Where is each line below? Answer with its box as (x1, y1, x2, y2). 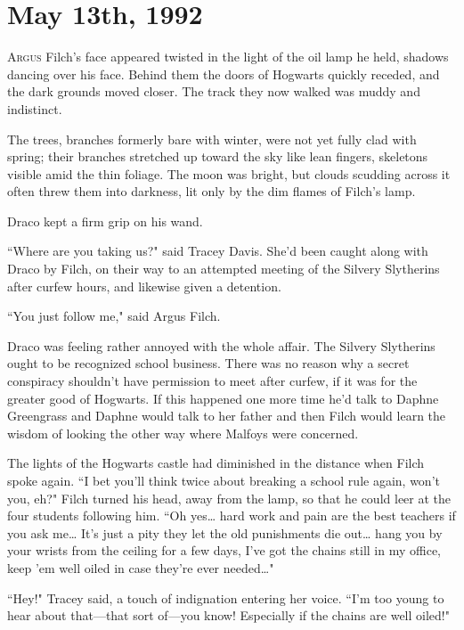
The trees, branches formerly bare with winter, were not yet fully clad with (7, 129, 417, 148)
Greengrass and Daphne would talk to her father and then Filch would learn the (7, 406, 446, 425)
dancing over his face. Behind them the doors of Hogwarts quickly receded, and (7, 64, 440, 83)
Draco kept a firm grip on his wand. (7, 211, 203, 230)
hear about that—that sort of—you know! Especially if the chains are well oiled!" (7, 606, 450, 625)
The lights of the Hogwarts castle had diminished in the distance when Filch (7, 454, 425, 472)
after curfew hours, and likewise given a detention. (7, 276, 281, 295)
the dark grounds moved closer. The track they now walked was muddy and (7, 82, 420, 101)
